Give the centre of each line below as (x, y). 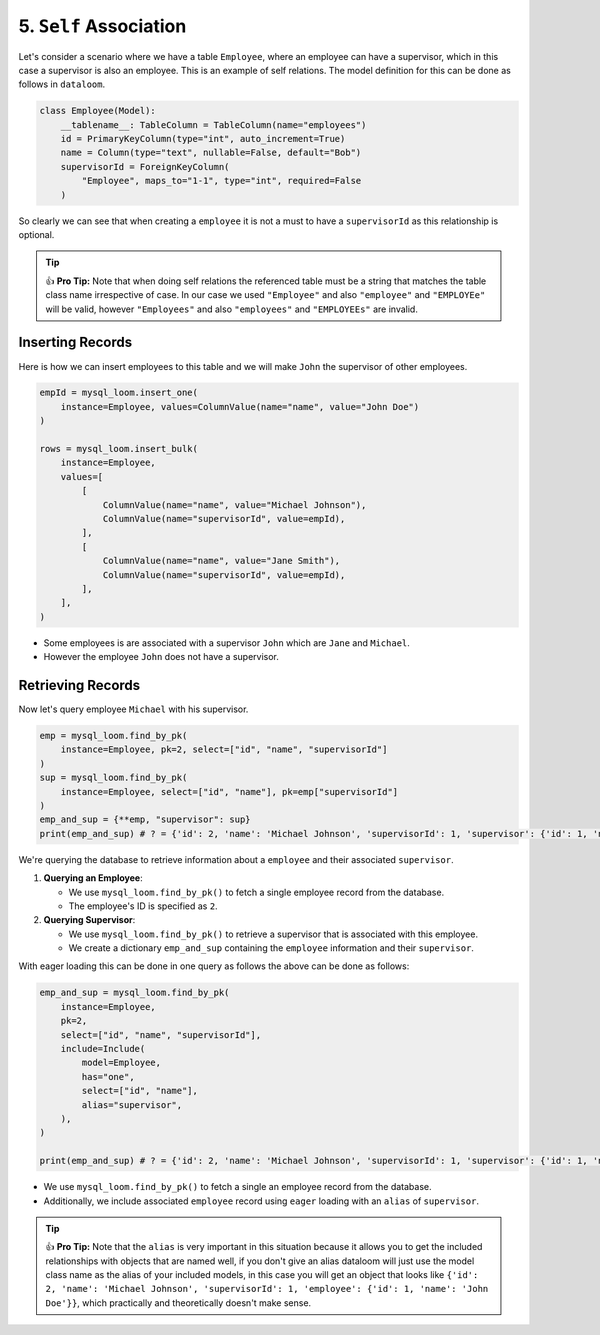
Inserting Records (75, 342)
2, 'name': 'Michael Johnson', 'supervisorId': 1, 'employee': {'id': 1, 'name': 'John (267, 1289)
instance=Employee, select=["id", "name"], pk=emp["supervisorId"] (229, 791)
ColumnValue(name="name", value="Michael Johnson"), (234, 504)
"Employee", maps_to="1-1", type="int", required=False (221, 181)
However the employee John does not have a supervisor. (161, 657)
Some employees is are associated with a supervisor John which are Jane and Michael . (226, 642)
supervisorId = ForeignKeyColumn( (145, 166)
